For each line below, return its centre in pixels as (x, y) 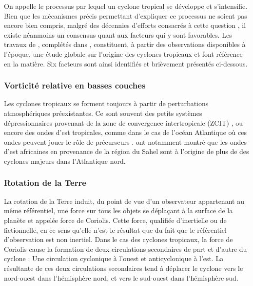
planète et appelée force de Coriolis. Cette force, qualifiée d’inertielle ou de (115, 220)
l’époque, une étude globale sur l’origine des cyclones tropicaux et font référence (123, 54)
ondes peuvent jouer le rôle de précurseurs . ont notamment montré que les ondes (125, 142)
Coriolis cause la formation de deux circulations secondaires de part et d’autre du (126, 249)
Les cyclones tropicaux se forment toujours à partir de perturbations (106, 103)
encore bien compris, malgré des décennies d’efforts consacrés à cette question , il (125, 25)
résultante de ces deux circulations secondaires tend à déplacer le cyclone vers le (124, 268)
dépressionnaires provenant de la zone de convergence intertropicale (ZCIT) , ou (124, 122)
